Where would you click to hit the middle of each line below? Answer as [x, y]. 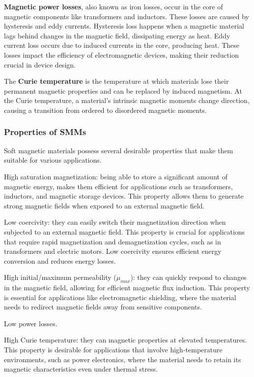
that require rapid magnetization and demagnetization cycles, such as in [113, 241]
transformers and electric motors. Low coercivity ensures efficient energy [113, 251]
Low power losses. [31, 323]
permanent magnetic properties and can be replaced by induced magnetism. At [123, 90]
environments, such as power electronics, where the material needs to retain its [123, 359]
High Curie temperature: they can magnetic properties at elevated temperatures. [126, 340]
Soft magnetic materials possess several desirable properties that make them [119, 150]
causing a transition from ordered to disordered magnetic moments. [105, 110]
